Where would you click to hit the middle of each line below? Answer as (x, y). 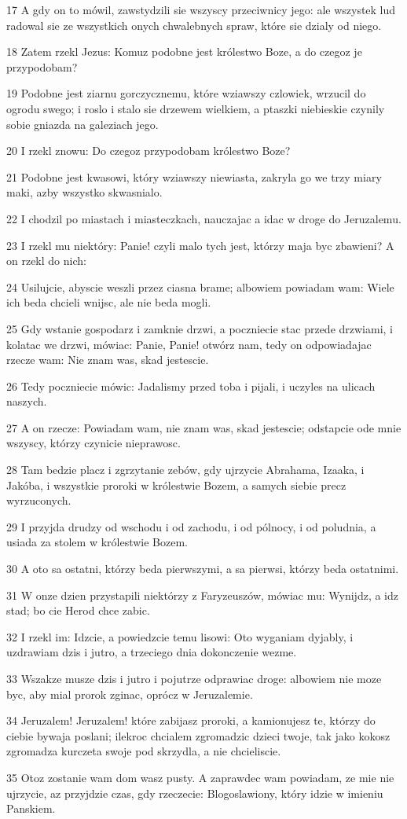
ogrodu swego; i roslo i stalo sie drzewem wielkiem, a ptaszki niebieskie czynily (196, 108)
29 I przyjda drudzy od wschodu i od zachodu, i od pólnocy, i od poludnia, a (191, 526)
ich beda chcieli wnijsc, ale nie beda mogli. (109, 302)
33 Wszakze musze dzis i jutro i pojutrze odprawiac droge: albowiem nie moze (194, 678)
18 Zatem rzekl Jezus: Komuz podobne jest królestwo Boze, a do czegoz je (184, 51)
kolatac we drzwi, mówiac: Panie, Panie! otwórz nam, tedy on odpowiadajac (189, 344)
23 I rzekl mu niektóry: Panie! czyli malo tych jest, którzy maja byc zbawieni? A (200, 245)
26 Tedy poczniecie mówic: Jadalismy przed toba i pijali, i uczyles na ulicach (191, 386)
